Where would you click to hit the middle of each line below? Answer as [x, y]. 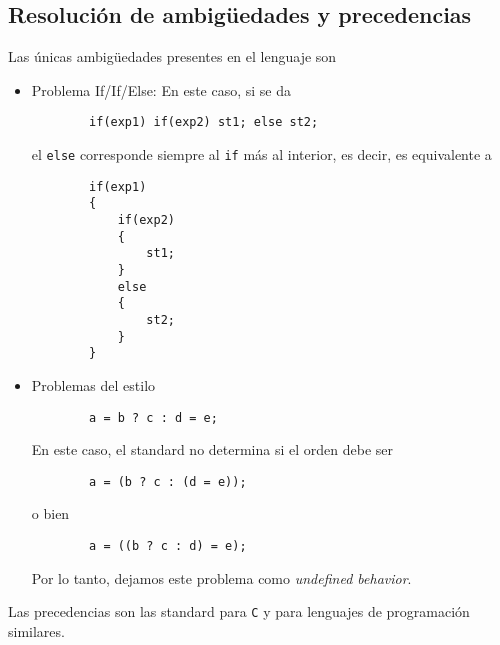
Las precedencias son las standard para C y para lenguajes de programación [239, 611]
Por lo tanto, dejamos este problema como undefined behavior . [221, 577]
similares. [36, 630]
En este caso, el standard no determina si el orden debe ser [212, 449]
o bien [50, 513]
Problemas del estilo [93, 384]
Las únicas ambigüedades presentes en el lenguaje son [172, 56]
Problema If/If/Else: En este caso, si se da [161, 89]
